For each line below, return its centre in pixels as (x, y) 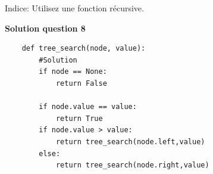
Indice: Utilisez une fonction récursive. (74, 8)
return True (79, 118)
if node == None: (73, 72)
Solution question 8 (45, 28)
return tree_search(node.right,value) (132, 165)
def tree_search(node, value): (84, 49)
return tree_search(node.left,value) (130, 142)
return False (81, 83)
